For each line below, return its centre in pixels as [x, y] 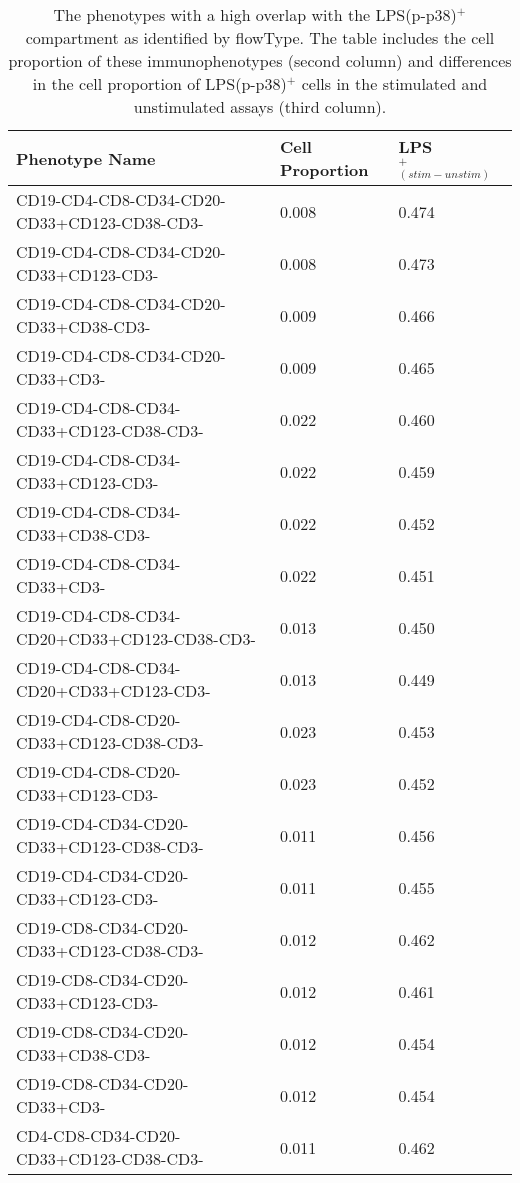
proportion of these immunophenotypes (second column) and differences [260, 60]
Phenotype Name [86, 158]
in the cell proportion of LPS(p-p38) [159, 83]
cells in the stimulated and [394, 83]
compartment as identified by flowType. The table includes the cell [260, 37]
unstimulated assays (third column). [260, 106]
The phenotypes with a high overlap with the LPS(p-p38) [255, 14]
